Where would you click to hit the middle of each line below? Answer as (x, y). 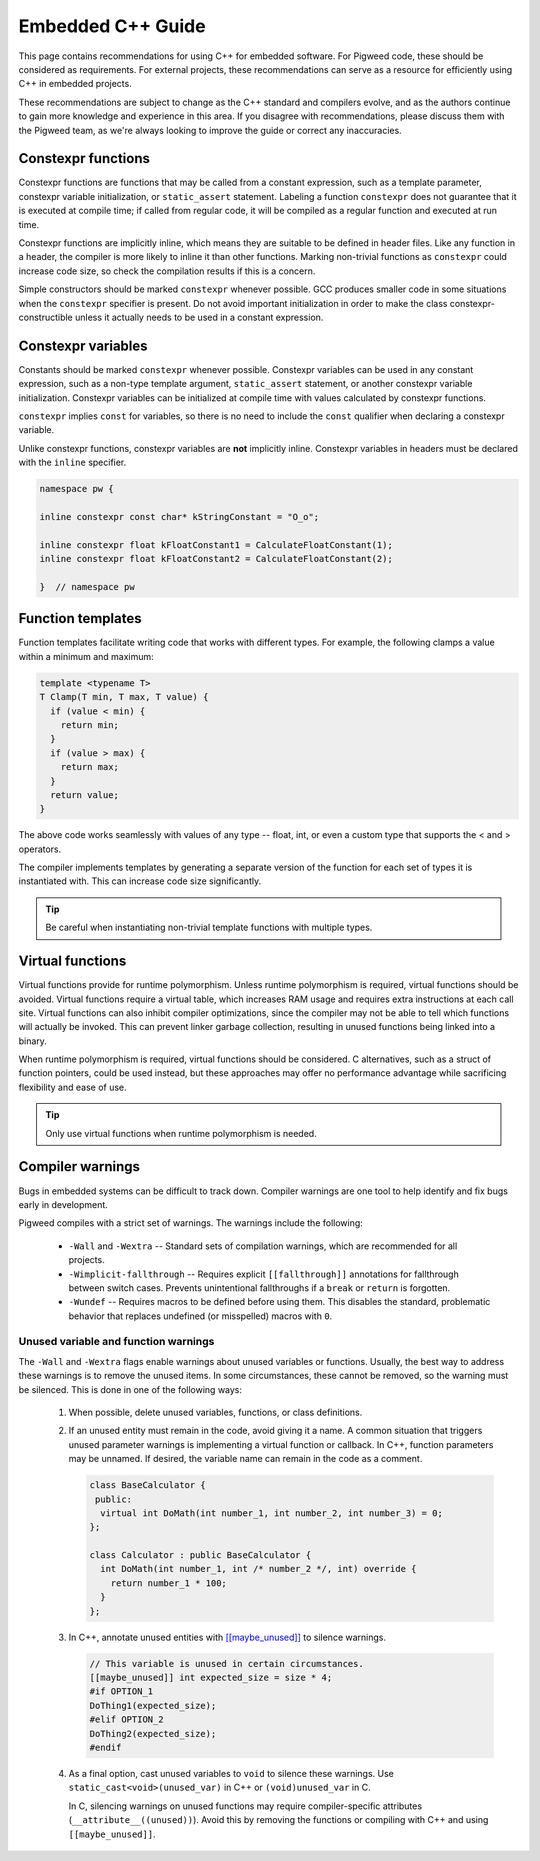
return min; (90, 724)
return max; (90, 767)
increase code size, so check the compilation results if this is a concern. (167, 271)
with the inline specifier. (72, 462)
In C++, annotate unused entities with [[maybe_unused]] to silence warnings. (227, 1637)
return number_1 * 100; (168, 1583)
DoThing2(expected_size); (153, 1733)
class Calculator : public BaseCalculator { (200, 1555)
